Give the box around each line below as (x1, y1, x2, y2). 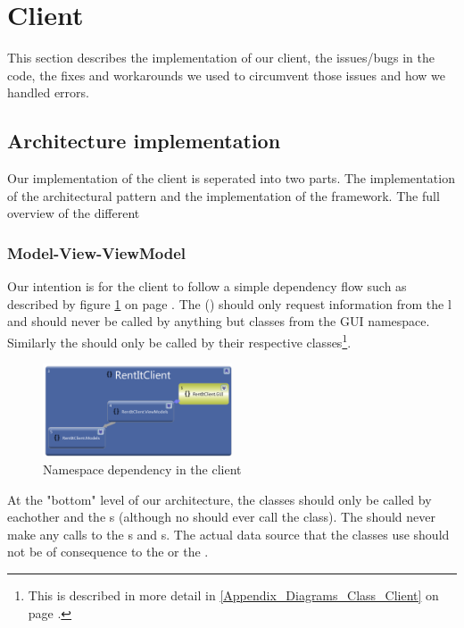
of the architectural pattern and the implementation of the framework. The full (7, 186, 440, 205)
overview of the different (7, 204, 140, 222)
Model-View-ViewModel (7, 241, 186, 264)
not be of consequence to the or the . (7, 542, 209, 561)
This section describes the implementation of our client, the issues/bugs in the (7, 48, 435, 67)
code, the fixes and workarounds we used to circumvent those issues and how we (7, 65, 445, 84)
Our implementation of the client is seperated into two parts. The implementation (7, 169, 455, 188)
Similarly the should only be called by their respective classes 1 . (7, 330, 352, 351)
